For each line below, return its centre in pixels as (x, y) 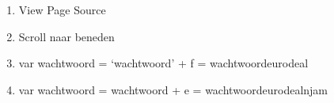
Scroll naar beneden (66, 36)
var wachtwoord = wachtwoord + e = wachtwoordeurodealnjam (173, 89)
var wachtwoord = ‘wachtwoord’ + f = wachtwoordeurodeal (163, 63)
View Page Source (62, 10)
